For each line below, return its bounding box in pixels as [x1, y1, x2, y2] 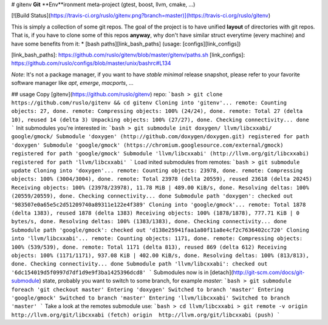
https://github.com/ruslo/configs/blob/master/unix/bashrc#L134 [11, 59, 171, 67]
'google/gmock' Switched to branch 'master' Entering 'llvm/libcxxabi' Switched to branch [11, 294, 290, 301]
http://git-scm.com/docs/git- [233, 269, 305, 276]
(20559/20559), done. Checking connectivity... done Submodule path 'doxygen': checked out [11, 193, 293, 199]
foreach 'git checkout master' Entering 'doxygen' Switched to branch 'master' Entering [11, 286, 284, 293]
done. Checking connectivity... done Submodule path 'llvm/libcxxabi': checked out [11, 261, 268, 267]
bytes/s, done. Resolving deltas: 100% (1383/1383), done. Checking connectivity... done [11, 218, 287, 225]
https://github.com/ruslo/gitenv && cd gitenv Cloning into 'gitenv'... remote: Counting [11, 99, 287, 106]
